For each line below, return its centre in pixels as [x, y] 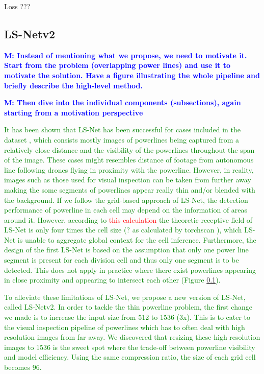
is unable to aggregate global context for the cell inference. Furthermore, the [137, 239]
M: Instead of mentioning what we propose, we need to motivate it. [126, 55]
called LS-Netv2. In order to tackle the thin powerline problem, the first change [128, 307]
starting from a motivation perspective [74, 112]
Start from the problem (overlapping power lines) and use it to [117, 65]
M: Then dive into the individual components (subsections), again [123, 102]
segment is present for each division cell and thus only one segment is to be [122, 260]
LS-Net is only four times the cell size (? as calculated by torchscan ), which [123, 230]
